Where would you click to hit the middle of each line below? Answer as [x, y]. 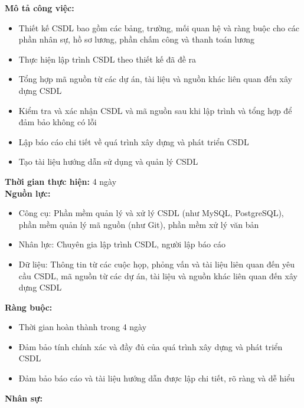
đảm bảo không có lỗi [58, 122]
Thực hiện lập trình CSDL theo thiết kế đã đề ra [107, 59]
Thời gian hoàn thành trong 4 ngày [83, 327]
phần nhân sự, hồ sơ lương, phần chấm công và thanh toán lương [137, 39]
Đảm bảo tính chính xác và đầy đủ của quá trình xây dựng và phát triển [151, 346]
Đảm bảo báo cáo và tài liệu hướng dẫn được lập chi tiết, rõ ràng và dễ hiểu [157, 378]
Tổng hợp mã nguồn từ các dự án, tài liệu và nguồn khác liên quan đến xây [155, 79]
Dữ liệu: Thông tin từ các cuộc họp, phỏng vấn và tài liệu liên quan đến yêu [157, 264]
